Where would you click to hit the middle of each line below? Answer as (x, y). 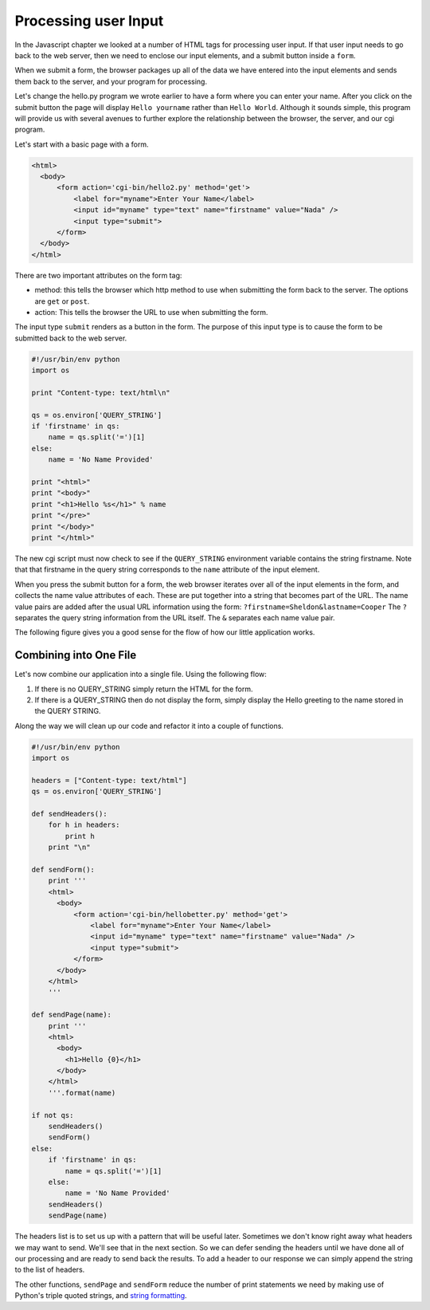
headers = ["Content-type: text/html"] (109, 780)
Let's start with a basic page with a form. (82, 144)
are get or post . (62, 301)
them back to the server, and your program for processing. (111, 81)
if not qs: (53, 1115)
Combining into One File (76, 655)
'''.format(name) (82, 1093)
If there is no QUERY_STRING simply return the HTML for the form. (144, 689)
